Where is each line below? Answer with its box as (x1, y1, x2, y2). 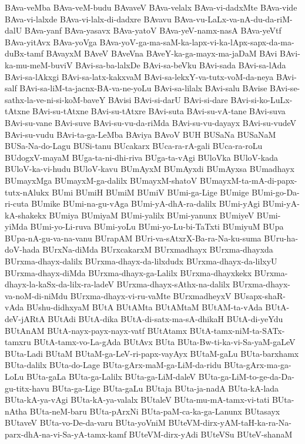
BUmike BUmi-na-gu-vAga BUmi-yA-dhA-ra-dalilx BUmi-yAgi (31, 197, 260, 210)
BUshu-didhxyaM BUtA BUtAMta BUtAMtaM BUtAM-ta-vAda (26, 301, 263, 313)
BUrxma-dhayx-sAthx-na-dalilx (116, 278, 230, 290)
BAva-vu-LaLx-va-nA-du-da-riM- (174, 12, 293, 25)
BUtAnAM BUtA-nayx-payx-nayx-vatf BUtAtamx (5, 324, 187, 336)
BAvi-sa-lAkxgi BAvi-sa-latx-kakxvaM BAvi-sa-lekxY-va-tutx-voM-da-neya (5, 70, 274, 82)
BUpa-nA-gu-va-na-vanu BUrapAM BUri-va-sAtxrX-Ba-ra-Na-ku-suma (5, 231, 262, 244)
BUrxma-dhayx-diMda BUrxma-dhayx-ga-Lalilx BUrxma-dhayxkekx (5, 266, 252, 279)
